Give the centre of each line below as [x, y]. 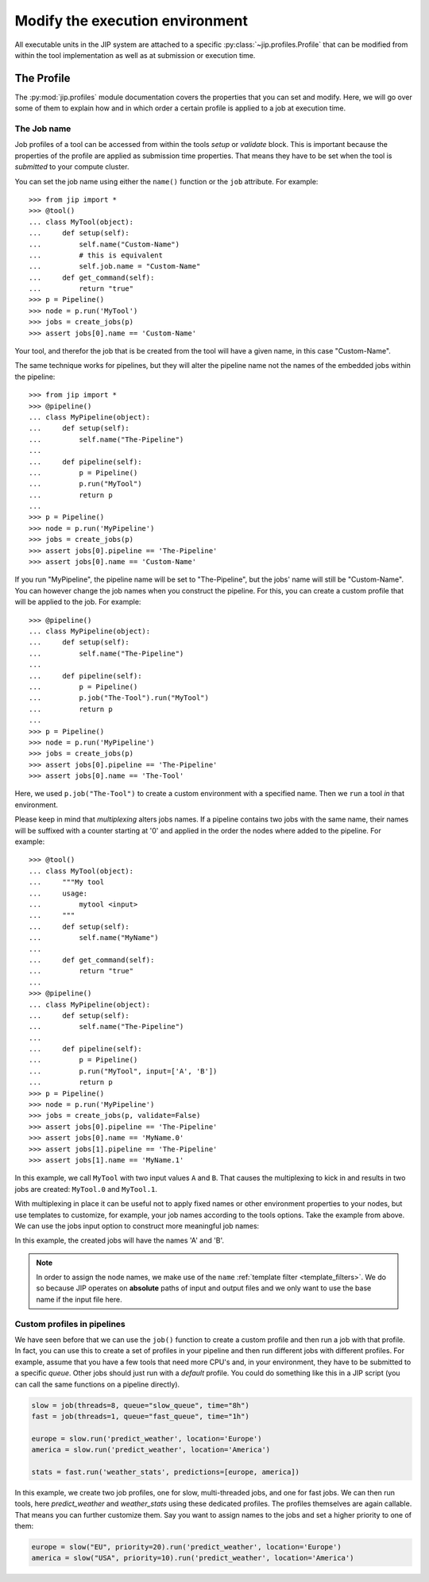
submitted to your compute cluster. [72, 167]
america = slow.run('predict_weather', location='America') [151, 1450]
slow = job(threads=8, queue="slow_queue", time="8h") [140, 1405]
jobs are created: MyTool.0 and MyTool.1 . [86, 1189]
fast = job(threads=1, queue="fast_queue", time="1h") [140, 1416]
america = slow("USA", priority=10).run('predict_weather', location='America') [193, 1558]
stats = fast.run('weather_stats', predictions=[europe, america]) [166, 1472]
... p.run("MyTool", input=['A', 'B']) [123, 1071]
